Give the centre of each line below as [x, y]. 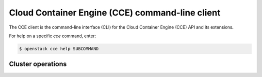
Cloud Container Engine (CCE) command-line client [115, 13]
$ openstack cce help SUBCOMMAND [59, 49]
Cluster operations [38, 64]
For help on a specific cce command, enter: [53, 36]
